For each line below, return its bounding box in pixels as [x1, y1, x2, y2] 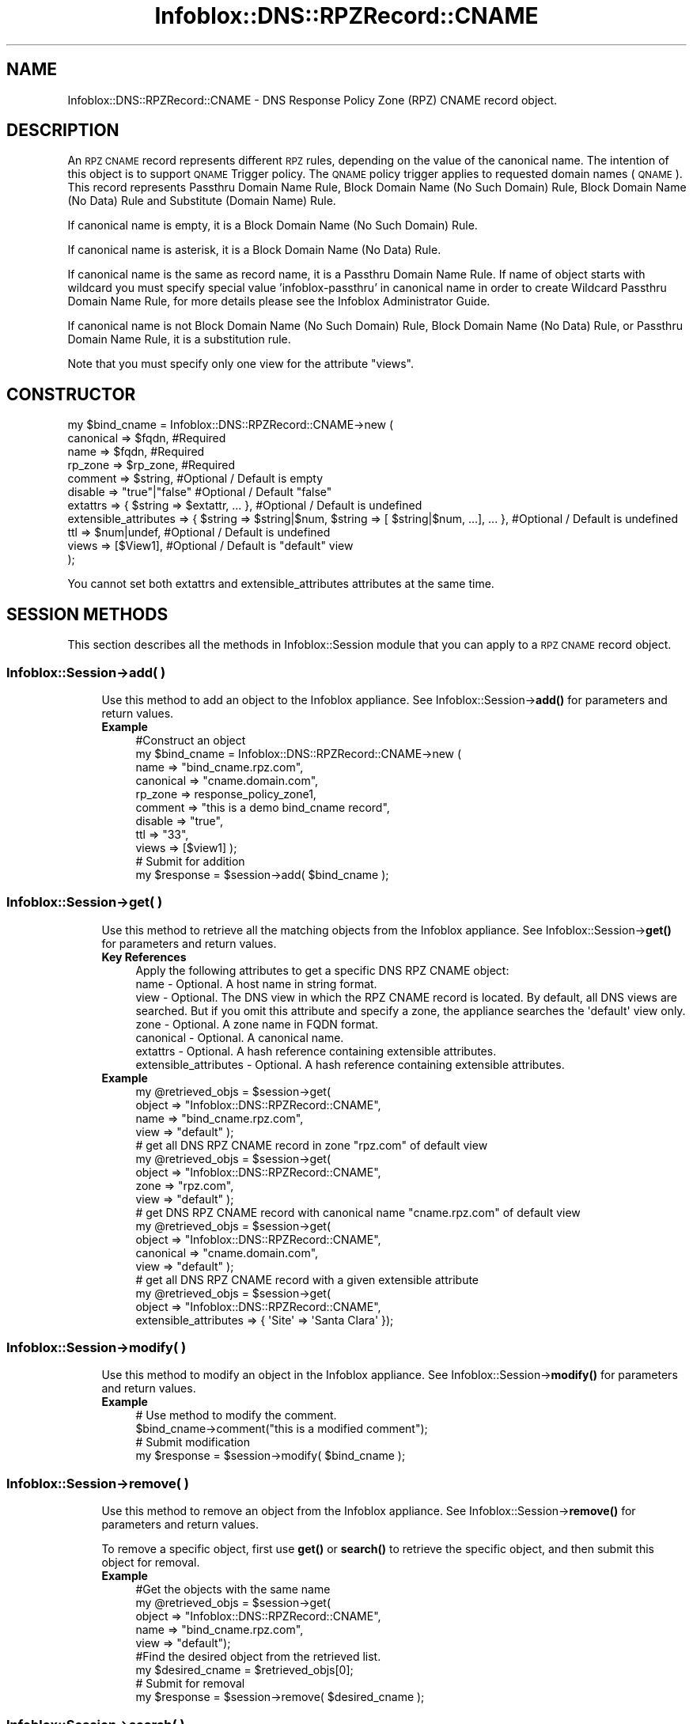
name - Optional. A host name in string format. [135, 976, 377, 991]
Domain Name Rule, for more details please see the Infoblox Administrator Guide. [67, 294, 490, 309]
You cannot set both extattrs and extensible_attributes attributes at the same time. [67, 577, 494, 591]
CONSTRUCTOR [6, 384, 136, 404]
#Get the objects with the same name [135, 1582, 331, 1597]
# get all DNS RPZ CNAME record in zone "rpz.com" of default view [135, 1138, 488, 1152]
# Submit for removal [135, 1677, 245, 1691]
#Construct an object [135, 733, 246, 747]
